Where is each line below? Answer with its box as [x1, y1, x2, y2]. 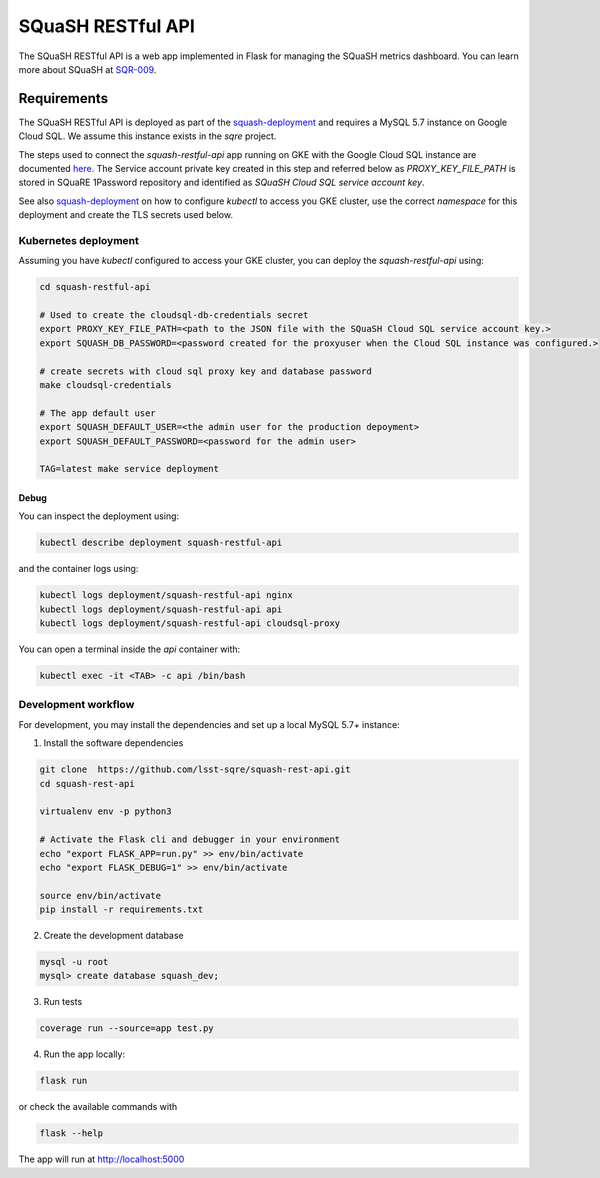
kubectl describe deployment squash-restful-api [39, 537, 283, 549]
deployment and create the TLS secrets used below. [18, 209, 234, 221]
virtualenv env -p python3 [39, 806, 172, 817]
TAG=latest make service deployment [39, 463, 220, 475]
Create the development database [43, 930, 184, 942]
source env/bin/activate [39, 890, 162, 901]
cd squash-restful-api [39, 281, 151, 293]
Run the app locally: [43, 1048, 125, 1060]
